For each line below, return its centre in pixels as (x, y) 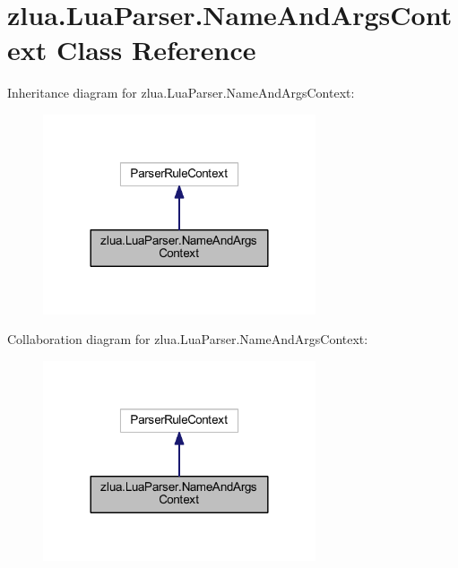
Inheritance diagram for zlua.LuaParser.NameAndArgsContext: (181, 93)
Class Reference (156, 50)
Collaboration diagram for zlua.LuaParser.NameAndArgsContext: (188, 339)
